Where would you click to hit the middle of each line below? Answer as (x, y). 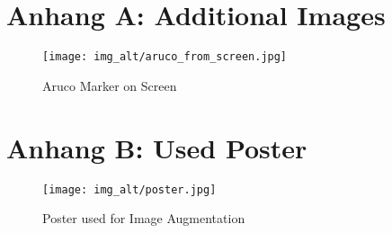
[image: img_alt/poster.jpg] (129, 189)
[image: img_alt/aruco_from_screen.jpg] (165, 57)
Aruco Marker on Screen (110, 85)
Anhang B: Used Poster (157, 147)
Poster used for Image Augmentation (144, 218)
